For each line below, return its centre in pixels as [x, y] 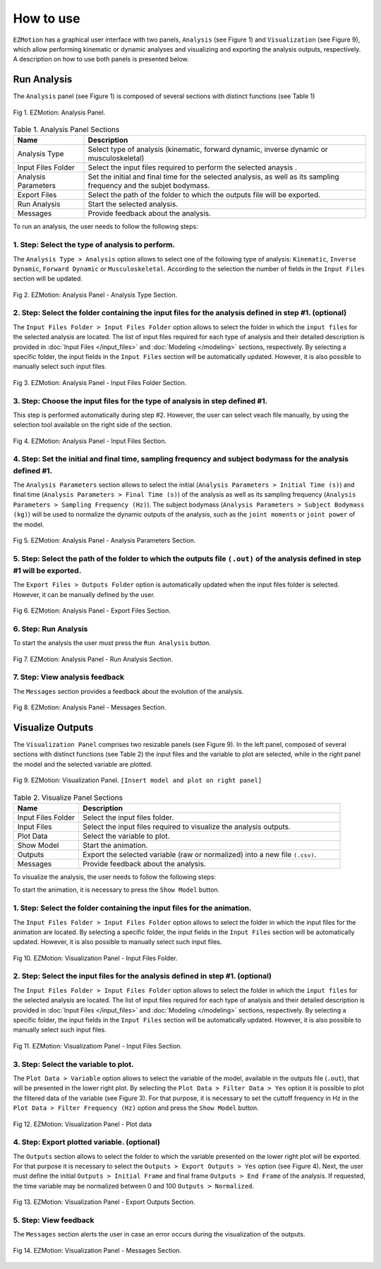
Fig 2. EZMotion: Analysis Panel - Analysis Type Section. [95, 295]
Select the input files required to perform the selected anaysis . [193, 167]
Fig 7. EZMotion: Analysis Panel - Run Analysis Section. [93, 659]
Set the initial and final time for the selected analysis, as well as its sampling [213, 177]
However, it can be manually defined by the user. [84, 594]
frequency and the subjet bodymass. [149, 186]
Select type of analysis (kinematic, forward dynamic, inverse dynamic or [208, 150]
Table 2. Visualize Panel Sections [68, 797]
